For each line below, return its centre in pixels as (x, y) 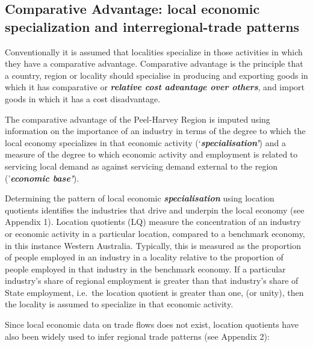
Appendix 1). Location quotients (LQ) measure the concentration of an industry (153, 222)
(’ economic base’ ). (42, 178)
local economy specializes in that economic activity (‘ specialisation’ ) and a (145, 142)
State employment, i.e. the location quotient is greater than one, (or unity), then (154, 292)
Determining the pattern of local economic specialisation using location (140, 198)
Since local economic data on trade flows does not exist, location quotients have (152, 324)
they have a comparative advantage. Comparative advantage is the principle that (154, 63)
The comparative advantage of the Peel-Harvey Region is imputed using (138, 119)
